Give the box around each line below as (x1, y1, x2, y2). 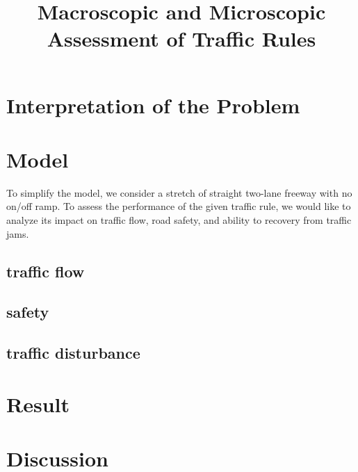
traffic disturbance (6, 342, 140, 364)
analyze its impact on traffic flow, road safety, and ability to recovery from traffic (6, 213, 352, 227)
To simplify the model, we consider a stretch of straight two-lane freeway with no (6, 185, 352, 200)
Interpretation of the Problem (6, 90, 300, 119)
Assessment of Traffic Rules (47, 24, 316, 53)
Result (6, 389, 70, 418)
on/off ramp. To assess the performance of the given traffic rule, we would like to (6, 199, 351, 213)
